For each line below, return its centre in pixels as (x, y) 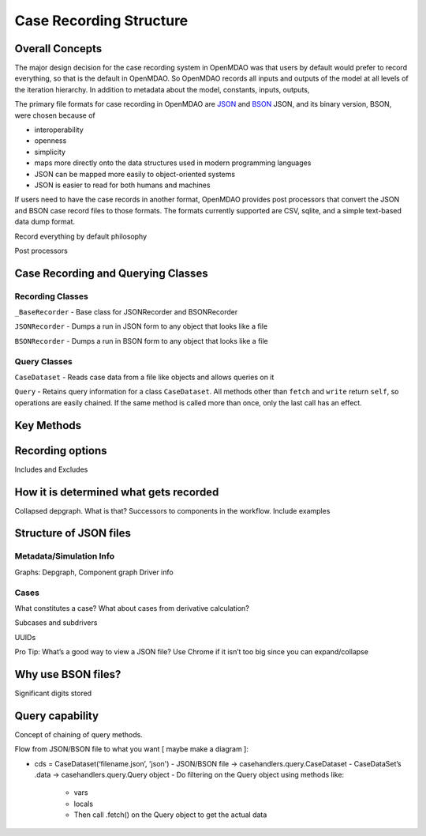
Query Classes (43, 361)
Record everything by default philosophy (81, 236)
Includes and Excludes (51, 469)
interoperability (59, 130)
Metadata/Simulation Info (64, 556)
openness (50, 141)
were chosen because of (55, 115)
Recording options (61, 450)
